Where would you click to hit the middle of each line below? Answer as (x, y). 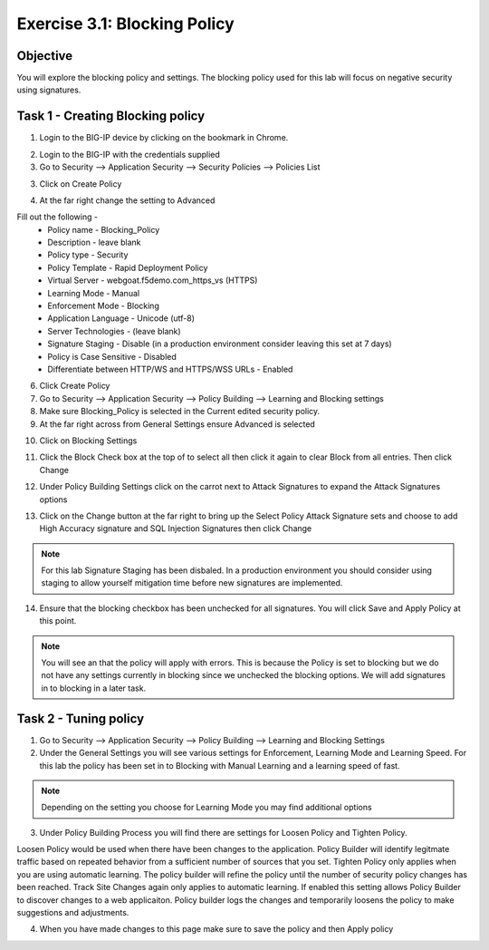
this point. (58, 621)
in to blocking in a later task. (94, 688)
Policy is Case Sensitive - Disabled (112, 356)
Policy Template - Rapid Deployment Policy (128, 267)
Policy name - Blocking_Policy (104, 229)
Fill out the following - (58, 217)
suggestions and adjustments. (73, 913)
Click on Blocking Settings (88, 441)
